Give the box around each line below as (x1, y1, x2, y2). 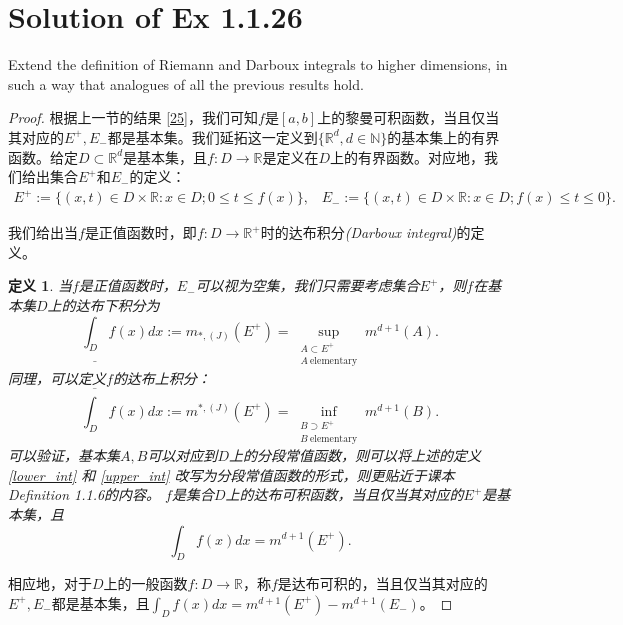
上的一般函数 (103, 573, 188, 594)
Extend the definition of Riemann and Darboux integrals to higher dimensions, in (8, 54, 508, 75)
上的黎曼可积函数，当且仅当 (317, 107, 500, 128)
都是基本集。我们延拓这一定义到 (107, 126, 318, 147)
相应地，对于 (8, 573, 92, 594)
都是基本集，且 (51, 592, 150, 613)
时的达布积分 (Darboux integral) (260, 222, 457, 243)
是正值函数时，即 (84, 222, 197, 243)
